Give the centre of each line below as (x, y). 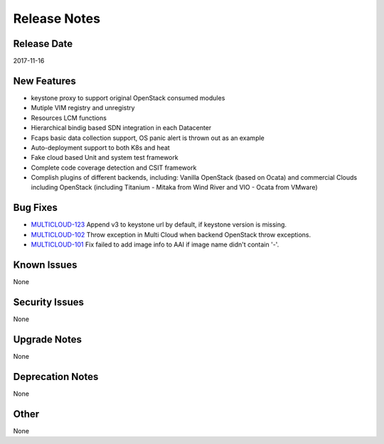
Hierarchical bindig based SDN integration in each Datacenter (121, 128)
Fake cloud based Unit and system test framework (105, 158)
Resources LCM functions (69, 118)
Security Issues (49, 302)
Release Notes (57, 18)
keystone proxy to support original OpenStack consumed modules (128, 98)
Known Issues (45, 265)
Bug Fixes (36, 208)
